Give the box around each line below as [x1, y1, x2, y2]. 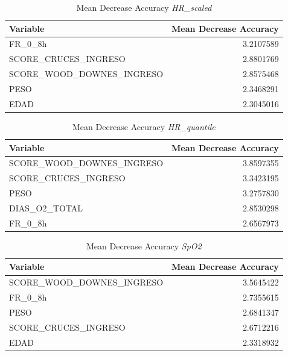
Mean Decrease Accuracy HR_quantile [72, 120, 216, 133]
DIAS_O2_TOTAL [9, 201, 83, 214]
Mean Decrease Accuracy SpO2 [86, 239, 202, 252]
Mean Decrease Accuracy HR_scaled [76, 1, 212, 13]
